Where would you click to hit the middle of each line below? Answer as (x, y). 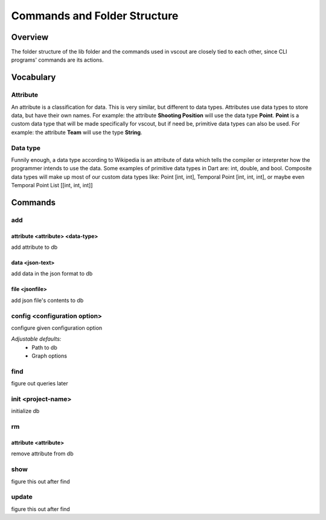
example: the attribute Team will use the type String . (77, 132)
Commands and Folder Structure (95, 16)
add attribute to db (34, 247)
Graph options (50, 356)
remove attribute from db (42, 454)
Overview (30, 37)
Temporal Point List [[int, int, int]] (52, 185)
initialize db (25, 411)
